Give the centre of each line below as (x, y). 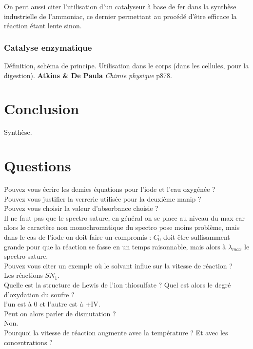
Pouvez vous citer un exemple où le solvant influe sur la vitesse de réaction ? (118, 265)
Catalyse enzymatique (48, 47)
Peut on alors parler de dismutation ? (60, 313)
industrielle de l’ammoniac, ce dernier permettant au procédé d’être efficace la (120, 16)
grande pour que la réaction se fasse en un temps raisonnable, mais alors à (115, 246)
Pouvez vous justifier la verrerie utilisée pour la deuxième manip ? (103, 198)
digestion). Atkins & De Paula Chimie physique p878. (88, 75)
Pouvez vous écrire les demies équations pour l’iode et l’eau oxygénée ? (110, 189)
